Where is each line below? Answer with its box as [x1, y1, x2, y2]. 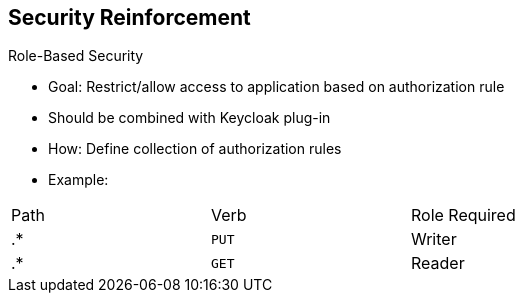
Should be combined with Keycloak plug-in [48, 109, 331, 127]
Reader [410, 253, 465, 274]
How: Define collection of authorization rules [48, 140, 342, 158]
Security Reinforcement [8, 5, 251, 30]
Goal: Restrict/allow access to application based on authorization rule [48, 78, 505, 96]
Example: [48, 171, 109, 189]
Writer [410, 229, 457, 250]
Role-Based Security [8, 47, 144, 65]
